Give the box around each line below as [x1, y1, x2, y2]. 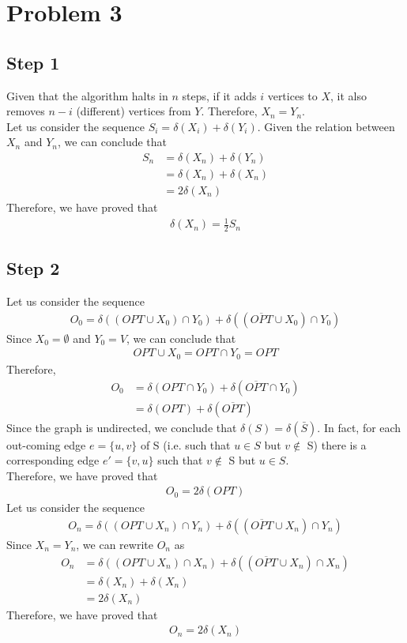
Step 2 [6, 256, 60, 280]
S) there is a [307, 436, 367, 453]
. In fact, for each [317, 419, 401, 435]
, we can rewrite [76, 536, 153, 553]
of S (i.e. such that [140, 436, 231, 453]
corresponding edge [6, 452, 100, 468]
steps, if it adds [182, 87, 257, 103]
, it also [330, 87, 367, 103]
